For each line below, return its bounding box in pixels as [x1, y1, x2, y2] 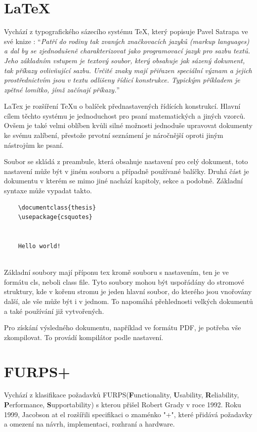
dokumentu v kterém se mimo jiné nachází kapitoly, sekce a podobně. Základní [4, 175, 243, 186]
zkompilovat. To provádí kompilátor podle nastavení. [4, 332, 164, 342]
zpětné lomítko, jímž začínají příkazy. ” [4, 84, 120, 94]
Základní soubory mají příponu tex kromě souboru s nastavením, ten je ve [4, 267, 229, 277]
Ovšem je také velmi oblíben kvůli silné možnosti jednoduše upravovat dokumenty [4, 120, 253, 130]
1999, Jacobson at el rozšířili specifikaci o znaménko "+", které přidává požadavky [4, 409, 253, 419]
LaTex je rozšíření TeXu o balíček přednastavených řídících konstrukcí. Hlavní [4, 101, 241, 111]
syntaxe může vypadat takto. [4, 185, 92, 196]
